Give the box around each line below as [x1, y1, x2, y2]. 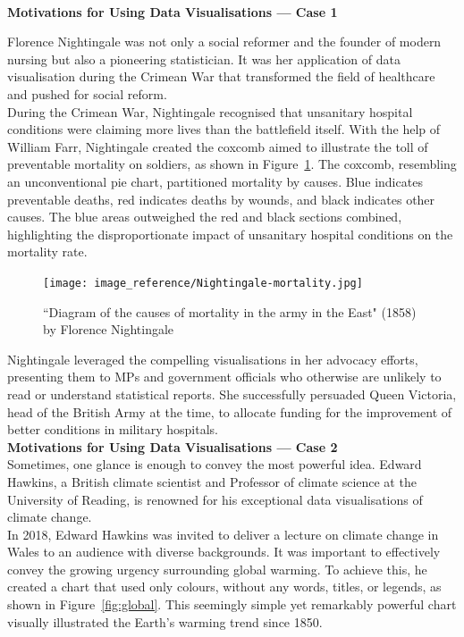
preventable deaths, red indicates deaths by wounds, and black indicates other [7, 189, 435, 208]
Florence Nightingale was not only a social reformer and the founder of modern [7, 32, 442, 51]
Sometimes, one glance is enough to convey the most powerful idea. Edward [7, 455, 422, 474]
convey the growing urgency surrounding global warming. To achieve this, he [7, 559, 427, 578]
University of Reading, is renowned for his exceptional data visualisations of [7, 490, 423, 508]
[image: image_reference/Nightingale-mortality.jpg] [43, 276, 363, 289]
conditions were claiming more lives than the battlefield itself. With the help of [7, 120, 441, 138]
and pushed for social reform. [7, 84, 167, 103]
